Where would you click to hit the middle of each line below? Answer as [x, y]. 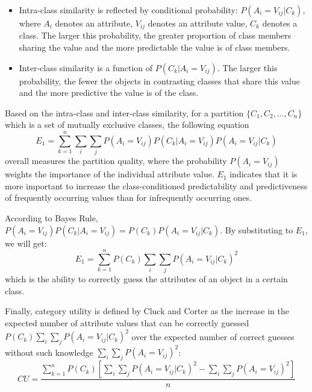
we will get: [26, 243]
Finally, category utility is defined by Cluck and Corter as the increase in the [147, 311]
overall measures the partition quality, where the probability [116, 161]
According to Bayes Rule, [51, 217]
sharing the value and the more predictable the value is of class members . [154, 47]
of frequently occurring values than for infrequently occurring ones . [129, 198]
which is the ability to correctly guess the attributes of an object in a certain [146, 279]
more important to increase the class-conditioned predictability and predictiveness [156, 185]
